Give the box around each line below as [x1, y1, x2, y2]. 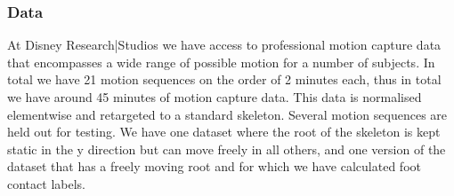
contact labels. [7, 174, 85, 192]
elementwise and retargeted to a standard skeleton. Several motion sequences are [7, 105, 448, 123]
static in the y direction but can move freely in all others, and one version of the [7, 139, 446, 158]
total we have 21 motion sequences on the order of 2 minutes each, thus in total [7, 70, 442, 89]
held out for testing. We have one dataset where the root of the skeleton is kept [7, 122, 441, 141]
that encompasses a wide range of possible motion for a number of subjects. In [7, 52, 435, 71]
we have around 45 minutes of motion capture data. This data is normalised [7, 88, 422, 106]
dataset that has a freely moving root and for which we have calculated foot [7, 157, 421, 176]
